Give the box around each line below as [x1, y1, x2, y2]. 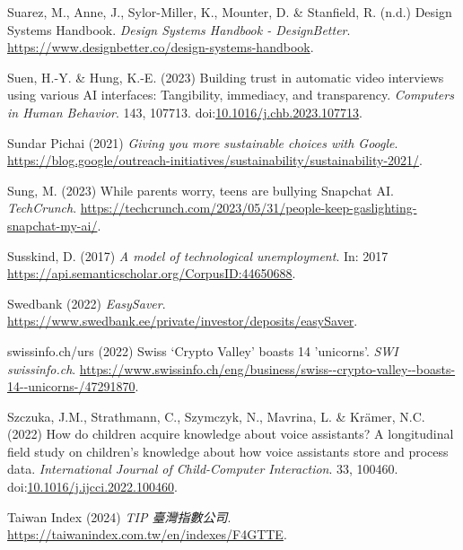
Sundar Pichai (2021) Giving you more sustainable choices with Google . [7, 133, 398, 152]
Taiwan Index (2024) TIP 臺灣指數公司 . [7, 507, 231, 526]
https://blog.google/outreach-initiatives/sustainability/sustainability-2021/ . [7, 151, 423, 170]
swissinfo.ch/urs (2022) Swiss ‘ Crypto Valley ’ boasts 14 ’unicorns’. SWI [7, 341, 398, 360]
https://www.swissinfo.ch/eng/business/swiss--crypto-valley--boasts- [79, 359, 456, 378]
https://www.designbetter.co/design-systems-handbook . [7, 38, 314, 57]
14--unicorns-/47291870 [7, 377, 135, 396]
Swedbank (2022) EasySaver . [7, 293, 166, 312]
